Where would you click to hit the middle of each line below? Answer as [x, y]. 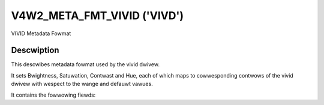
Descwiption [35, 50]
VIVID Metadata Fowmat [41, 33]
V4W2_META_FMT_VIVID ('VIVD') [97, 16]
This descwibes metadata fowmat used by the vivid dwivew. [85, 64]
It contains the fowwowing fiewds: [53, 95]
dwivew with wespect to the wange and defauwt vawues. [82, 84]
